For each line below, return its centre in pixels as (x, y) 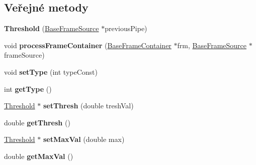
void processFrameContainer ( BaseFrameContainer (88, 45)
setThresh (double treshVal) (88, 106)
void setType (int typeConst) (51, 71)
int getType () (28, 89)
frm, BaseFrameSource (212, 45)
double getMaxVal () (39, 156)
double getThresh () (37, 122)
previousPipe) (126, 28)
